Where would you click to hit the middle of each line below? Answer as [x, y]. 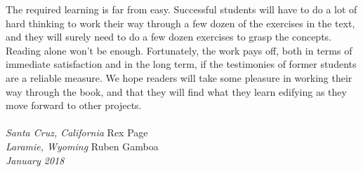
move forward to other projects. [74, 105]
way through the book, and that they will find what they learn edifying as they [176, 91]
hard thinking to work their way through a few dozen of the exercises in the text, [180, 23]
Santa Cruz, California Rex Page [77, 132]
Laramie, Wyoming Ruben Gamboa [82, 146]
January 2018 [35, 160]
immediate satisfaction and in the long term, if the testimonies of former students [181, 64]
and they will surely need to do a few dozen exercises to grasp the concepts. [169, 37]
